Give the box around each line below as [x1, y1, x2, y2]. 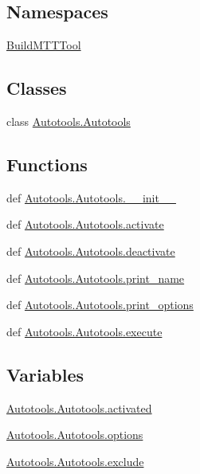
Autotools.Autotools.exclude [6, 452, 144, 469]
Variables [6, 362, 84, 386]
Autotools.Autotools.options [6, 426, 143, 443]
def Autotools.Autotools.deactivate [6, 242, 175, 259]
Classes [6, 76, 67, 100]
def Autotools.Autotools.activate [6, 216, 164, 233]
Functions [6, 151, 88, 176]
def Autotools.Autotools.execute [6, 323, 163, 339]
